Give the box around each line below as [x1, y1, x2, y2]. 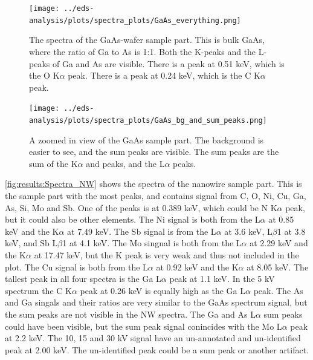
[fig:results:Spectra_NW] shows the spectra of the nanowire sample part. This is [5, 177, 302, 190]
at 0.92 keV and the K [156, 260, 239, 273]
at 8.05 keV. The [247, 260, 309, 273]
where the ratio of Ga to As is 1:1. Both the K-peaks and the [29, 45, 256, 57]
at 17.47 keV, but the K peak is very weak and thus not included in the [34, 248, 299, 261]
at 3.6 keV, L [224, 224, 273, 237]
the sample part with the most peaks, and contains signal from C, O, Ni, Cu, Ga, [5, 189, 306, 201]
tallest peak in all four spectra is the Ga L [5, 272, 161, 285]
